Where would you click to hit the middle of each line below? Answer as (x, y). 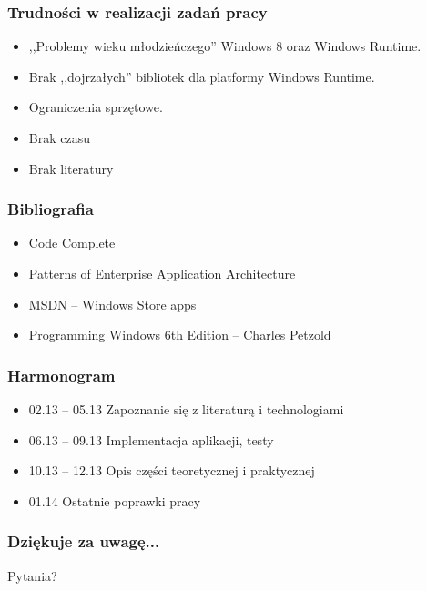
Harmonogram (61, 375)
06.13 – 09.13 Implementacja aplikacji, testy (151, 439)
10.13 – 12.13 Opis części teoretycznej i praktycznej (172, 470)
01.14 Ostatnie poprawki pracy (115, 500)
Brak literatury (71, 168)
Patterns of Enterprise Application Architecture (162, 273)
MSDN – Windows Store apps (112, 304)
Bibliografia (51, 209)
